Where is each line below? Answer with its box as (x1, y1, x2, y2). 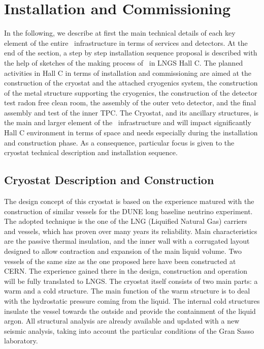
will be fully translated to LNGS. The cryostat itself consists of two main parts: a (4, 275, 258, 286)
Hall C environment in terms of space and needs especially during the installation (4, 127, 258, 138)
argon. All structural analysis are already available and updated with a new (4, 315, 240, 326)
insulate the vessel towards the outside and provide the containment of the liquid (4, 305, 256, 316)
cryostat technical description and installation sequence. (4, 147, 178, 158)
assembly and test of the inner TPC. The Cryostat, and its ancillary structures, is (4, 107, 259, 118)
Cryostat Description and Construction (4, 172, 214, 188)
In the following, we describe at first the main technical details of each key (4, 27, 236, 38)
